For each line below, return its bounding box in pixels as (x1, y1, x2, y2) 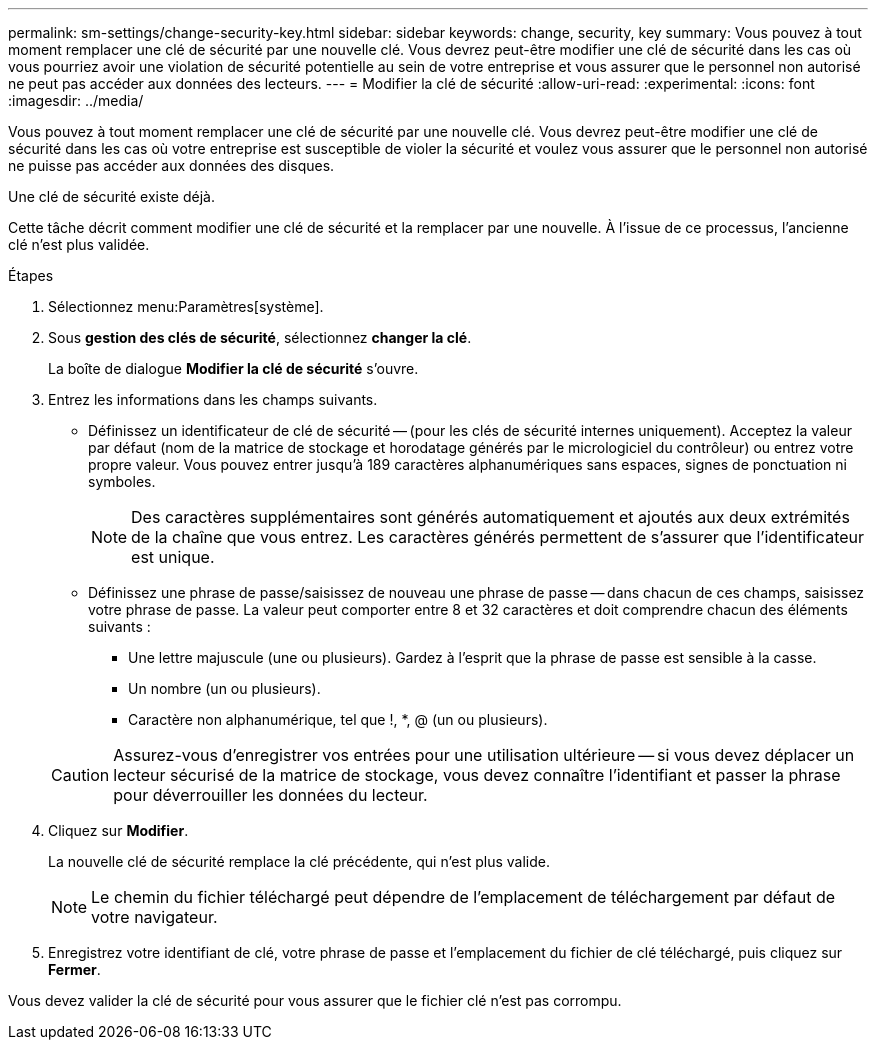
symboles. (88, 473, 156, 490)
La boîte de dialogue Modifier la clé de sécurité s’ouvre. (48, 360, 419, 377)
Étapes (8, 267, 54, 284)
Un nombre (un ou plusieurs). (128, 680, 321, 697)
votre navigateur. (91, 907, 218, 927)
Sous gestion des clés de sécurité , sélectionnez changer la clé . (48, 329, 472, 346)
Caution (51, 765, 110, 785)
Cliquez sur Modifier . (48, 822, 189, 839)
